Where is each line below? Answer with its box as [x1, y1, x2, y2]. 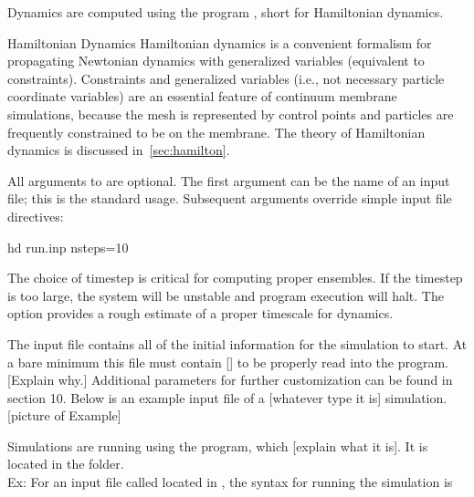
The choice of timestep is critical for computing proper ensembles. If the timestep [7, 268, 463, 287]
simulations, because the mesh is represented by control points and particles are [7, 104, 454, 123]
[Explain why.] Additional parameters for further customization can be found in [7, 370, 453, 389]
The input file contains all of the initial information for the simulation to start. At [7, 334, 468, 353]
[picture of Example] [7, 406, 121, 425]
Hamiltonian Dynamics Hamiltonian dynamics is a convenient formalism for [7, 33, 432, 52]
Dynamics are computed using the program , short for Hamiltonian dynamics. [7, 3, 444, 21]
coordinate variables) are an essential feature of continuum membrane [7, 87, 397, 106]
